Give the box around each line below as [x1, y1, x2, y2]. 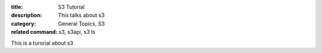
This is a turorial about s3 [11, 39, 74, 46]
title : [11, 4, 23, 10]
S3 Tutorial [58, 4, 85, 10]
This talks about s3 [58, 12, 105, 19]
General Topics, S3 [58, 20, 105, 27]
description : [11, 12, 42, 19]
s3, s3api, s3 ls [58, 29, 95, 36]
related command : [11, 29, 58, 36]
